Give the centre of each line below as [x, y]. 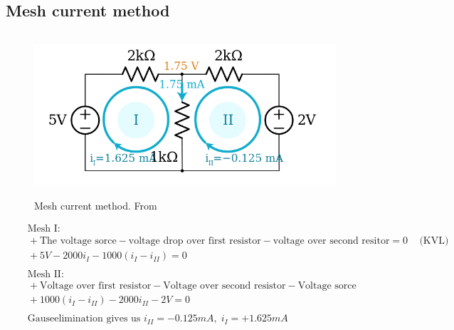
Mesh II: [46, 275]
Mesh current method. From [96, 205]
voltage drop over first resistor [195, 241]
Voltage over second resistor [225, 286]
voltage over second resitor [331, 241]
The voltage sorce [78, 241]
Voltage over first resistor [95, 286]
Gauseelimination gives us [84, 319]
